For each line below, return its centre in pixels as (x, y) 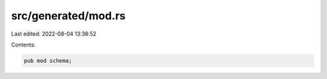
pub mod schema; (48, 61)
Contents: (23, 45)
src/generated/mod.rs (68, 16)
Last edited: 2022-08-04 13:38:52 (54, 34)
